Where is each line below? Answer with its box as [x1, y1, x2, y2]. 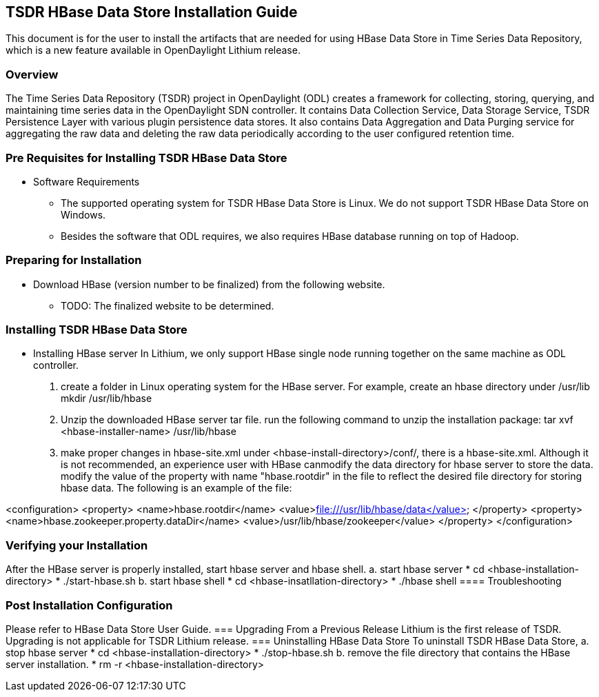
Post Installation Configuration [6, 598, 173, 612]
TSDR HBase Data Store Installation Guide [6, 3, 298, 21]
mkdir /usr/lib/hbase [61, 392, 152, 405]
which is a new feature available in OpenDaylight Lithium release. [6, 44, 301, 57]
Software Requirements [33, 175, 140, 188]
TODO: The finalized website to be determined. [61, 299, 274, 312]
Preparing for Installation [6, 253, 142, 267]
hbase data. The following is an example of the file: [61, 482, 292, 494]
